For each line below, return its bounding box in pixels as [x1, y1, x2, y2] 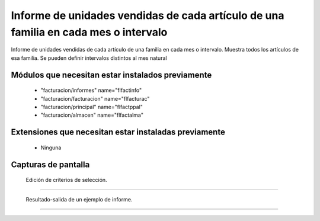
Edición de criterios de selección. [25, 177, 107, 184]
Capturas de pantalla [11, 159, 90, 169]
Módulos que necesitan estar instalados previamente [11, 70, 212, 80]
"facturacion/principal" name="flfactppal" [40, 103, 143, 110]
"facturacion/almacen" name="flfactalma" [40, 111, 143, 118]
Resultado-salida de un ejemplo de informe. [25, 196, 133, 203]
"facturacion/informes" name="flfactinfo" [40, 87, 142, 94]
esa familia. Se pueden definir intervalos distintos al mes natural [11, 54, 167, 62]
